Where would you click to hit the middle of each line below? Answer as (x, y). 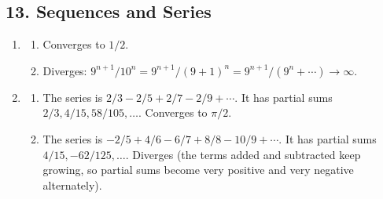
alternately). (72, 185)
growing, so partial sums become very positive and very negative (198, 170)
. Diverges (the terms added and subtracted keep (243, 154)
